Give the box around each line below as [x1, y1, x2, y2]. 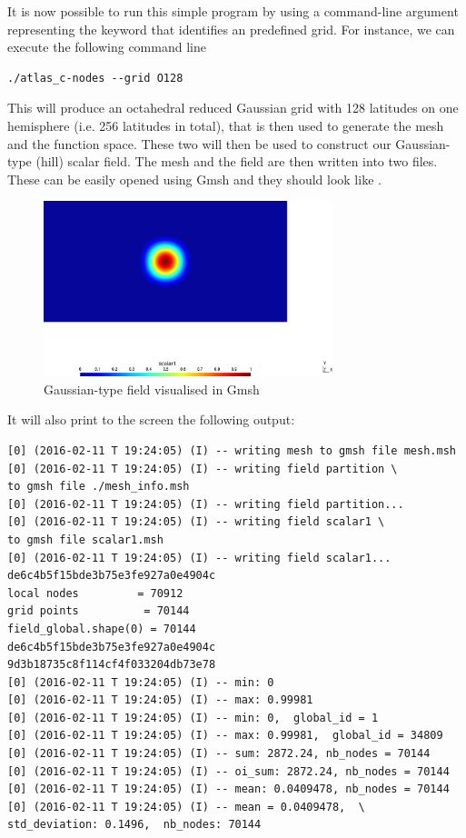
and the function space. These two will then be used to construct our [7, 134, 392, 153]
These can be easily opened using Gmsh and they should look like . [7, 169, 382, 188]
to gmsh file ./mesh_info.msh [7, 480, 190, 494]
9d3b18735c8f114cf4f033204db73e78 [7, 658, 216, 672]
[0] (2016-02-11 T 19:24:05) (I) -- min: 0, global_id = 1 [7, 711, 379, 724]
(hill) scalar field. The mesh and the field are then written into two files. [35, 152, 438, 171]
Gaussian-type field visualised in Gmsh [44, 379, 260, 398]
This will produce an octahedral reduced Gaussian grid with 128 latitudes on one [7, 98, 459, 117]
